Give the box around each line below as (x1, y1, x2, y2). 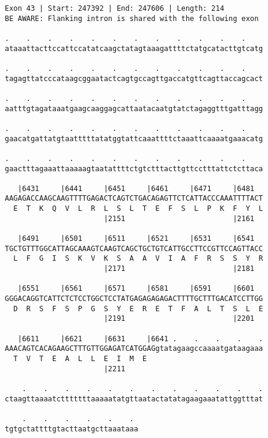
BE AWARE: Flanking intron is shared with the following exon (5, 14, 259, 23)
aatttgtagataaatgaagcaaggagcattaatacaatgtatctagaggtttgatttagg (5, 104, 263, 113)
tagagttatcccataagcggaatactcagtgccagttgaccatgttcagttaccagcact (5, 74, 263, 83)
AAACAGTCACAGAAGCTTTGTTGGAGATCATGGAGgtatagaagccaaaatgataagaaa (5, 344, 263, 353)
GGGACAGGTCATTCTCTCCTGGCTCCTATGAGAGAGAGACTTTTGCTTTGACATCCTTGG (5, 294, 263, 303)
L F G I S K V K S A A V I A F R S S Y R (13, 254, 263, 263)
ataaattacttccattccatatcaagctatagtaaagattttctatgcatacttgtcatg (5, 44, 263, 53)
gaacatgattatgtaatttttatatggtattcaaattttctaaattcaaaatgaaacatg (5, 134, 263, 143)
